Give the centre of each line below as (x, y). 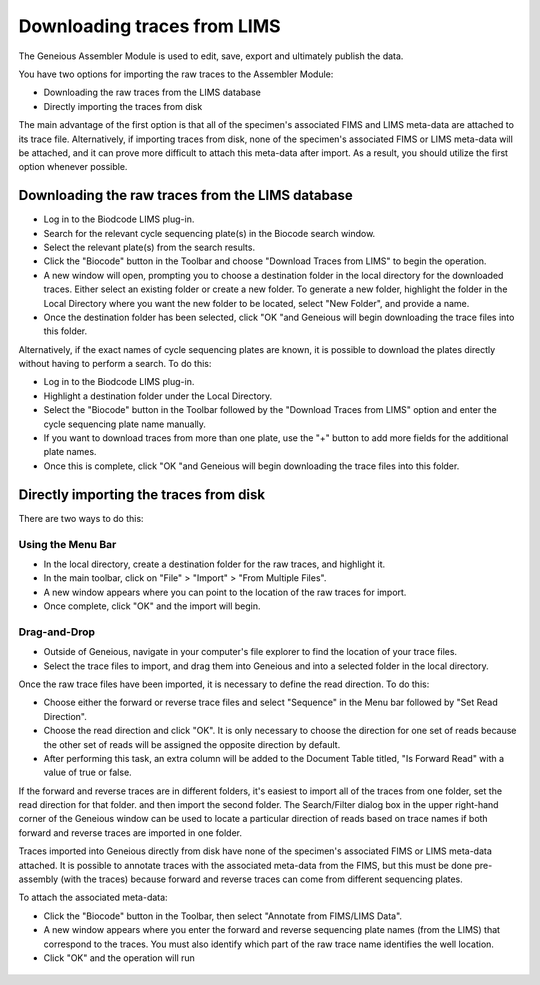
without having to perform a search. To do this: (115, 364)
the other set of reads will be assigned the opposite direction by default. (192, 744)
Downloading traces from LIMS (149, 26)
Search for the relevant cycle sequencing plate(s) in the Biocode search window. (209, 233)
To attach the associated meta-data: (93, 897)
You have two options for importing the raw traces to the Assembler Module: (176, 74)
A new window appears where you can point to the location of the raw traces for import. (225, 592)
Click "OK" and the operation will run (119, 958)
